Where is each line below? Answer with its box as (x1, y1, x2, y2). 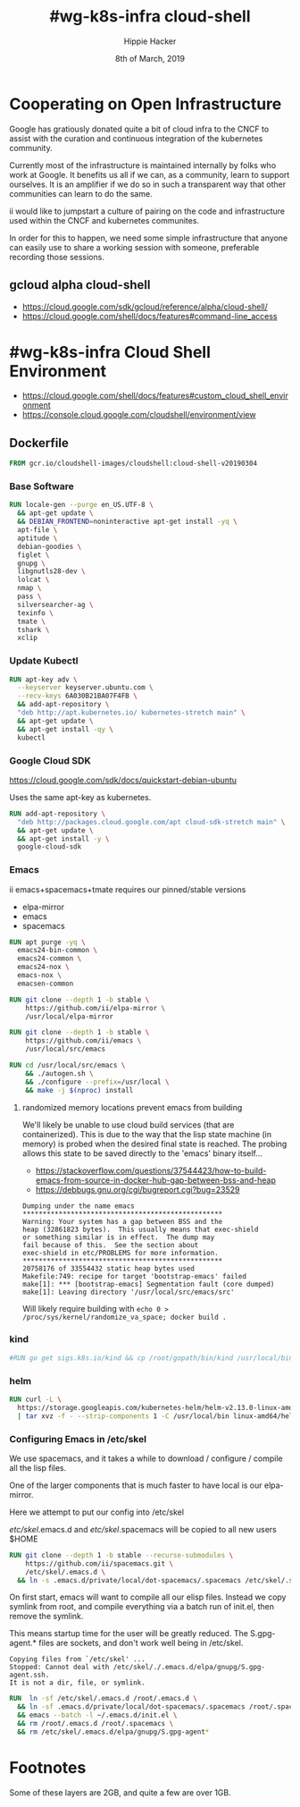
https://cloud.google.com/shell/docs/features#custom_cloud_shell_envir (21, 391, 288, 401)
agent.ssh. (9, 1670, 50, 1680)
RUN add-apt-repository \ (9, 809, 105, 818)
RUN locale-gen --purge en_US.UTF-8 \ (9, 501, 154, 510)
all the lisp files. (9, 1462, 67, 1473)
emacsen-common (17, 979, 74, 988)
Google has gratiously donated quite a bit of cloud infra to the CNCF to (9, 123, 270, 134)
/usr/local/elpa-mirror (25, 1012, 114, 1021)
